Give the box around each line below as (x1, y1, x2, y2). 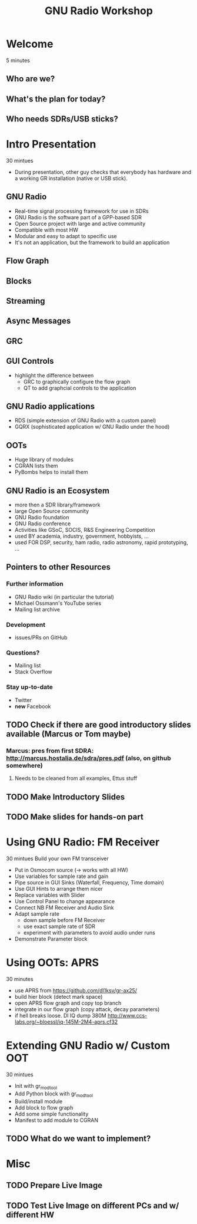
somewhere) (6, 761, 43, 769)
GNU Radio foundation (14, 514, 69, 521)
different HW (6, 1210, 55, 1220)
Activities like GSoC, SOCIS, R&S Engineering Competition (14, 527, 156, 534)
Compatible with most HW (14, 226, 78, 233)
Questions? (6, 649, 40, 657)
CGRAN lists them (14, 462, 58, 469)
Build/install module (14, 1098, 63, 1105)
